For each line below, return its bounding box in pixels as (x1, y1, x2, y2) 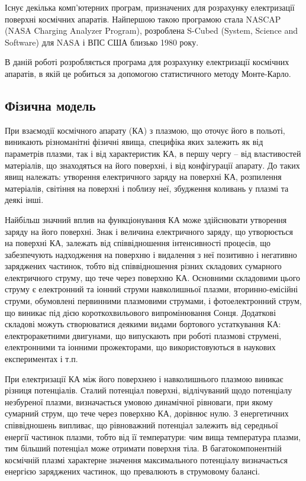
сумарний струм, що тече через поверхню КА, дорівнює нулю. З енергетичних (5, 407, 289, 419)
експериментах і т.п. (5, 353, 78, 365)
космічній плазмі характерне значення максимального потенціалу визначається (5, 453, 288, 466)
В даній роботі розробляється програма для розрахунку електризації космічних (5, 56, 289, 68)
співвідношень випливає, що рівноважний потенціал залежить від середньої (5, 419, 278, 431)
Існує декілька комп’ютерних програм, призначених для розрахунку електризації (5, 1, 295, 13)
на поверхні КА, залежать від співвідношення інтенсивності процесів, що (5, 237, 270, 249)
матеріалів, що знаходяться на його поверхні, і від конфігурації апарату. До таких (5, 159, 300, 171)
